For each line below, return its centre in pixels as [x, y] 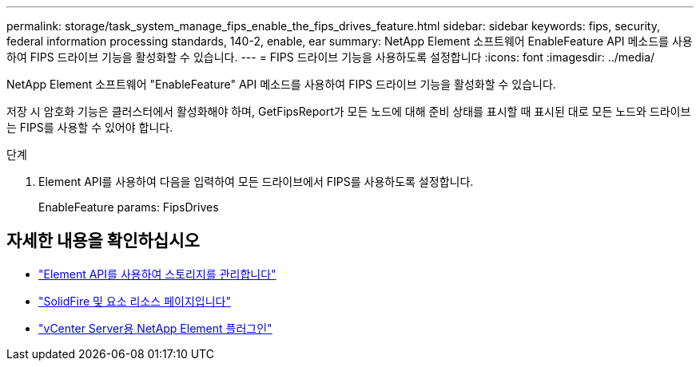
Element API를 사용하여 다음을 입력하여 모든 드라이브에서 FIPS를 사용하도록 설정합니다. [256, 182]
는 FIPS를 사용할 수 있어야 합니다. [90, 127]
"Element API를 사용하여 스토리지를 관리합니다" [157, 274]
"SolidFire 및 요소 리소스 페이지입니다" [135, 301]
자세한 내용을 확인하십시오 [103, 241]
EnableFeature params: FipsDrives [129, 207]
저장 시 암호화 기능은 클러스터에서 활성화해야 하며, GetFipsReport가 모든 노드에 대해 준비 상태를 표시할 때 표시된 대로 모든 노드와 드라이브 [349, 111]
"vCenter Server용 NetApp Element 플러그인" [155, 328]
